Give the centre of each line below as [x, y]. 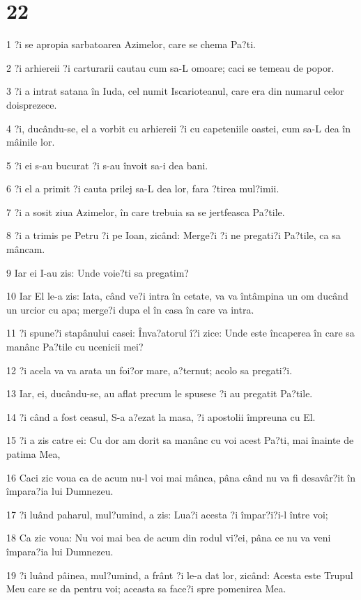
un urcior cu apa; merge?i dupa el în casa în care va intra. [130, 309]
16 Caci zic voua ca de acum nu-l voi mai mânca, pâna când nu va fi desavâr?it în [181, 477]
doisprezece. [32, 104]
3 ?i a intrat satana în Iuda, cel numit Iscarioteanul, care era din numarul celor [175, 91]
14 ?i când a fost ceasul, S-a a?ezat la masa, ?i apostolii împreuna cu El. [161, 416]
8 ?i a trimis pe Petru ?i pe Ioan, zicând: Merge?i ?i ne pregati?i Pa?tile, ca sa [174, 235]
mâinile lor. [31, 142]
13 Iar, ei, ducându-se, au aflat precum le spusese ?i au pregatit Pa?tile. [160, 393]
